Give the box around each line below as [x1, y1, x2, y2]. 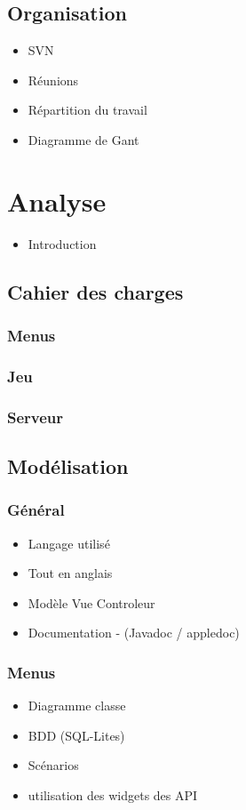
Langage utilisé [28, 533, 110, 552]
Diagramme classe [28, 696, 126, 715]
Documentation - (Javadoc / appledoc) [28, 623, 240, 642]
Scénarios [28, 756, 79, 774]
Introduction [28, 234, 97, 253]
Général [7, 499, 65, 521]
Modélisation [7, 453, 129, 479]
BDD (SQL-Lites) [28, 726, 125, 744]
